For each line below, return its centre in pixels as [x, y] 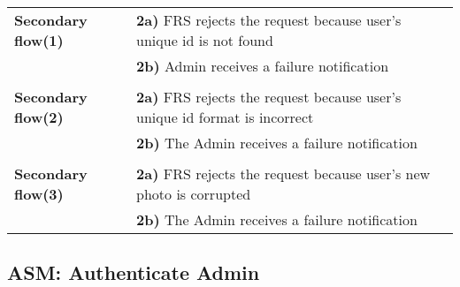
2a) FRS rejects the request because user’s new [284, 174]
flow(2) [39, 117]
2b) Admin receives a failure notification [263, 66]
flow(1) [39, 40]
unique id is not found [205, 40]
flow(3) [39, 194]
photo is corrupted [194, 194]
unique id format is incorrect [225, 117]
